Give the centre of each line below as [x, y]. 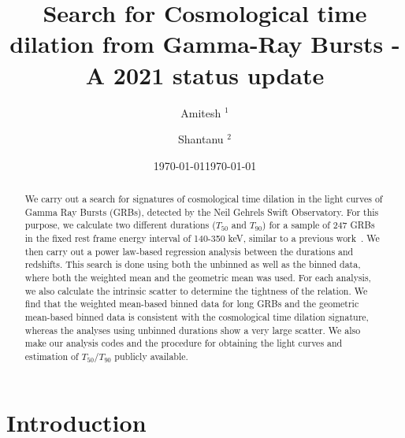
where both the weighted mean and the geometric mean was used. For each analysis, [198, 278]
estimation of [52, 356]
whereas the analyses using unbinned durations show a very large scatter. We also [193, 330]
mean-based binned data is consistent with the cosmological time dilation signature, [197, 316]
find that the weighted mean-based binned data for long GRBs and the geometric [192, 304]
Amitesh [201, 112]
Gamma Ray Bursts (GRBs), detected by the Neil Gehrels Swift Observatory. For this [202, 212]
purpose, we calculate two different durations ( [120, 225]
